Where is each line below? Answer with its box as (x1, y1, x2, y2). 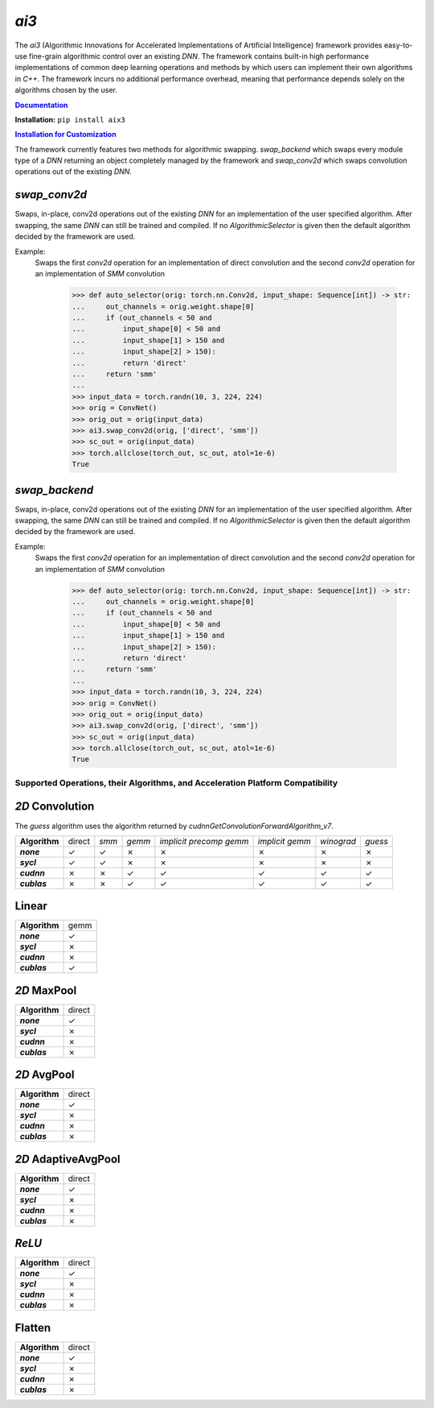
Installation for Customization (14, 130, 117, 139)
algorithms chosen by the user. (14, 85, 118, 95)
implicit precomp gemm (159, 835, 249, 847)
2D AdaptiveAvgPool (14, 1152, 121, 1166)
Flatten (14, 1321, 51, 1335)
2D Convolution (14, 800, 95, 814)
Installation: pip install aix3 (14, 114, 126, 124)
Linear (14, 899, 48, 913)
